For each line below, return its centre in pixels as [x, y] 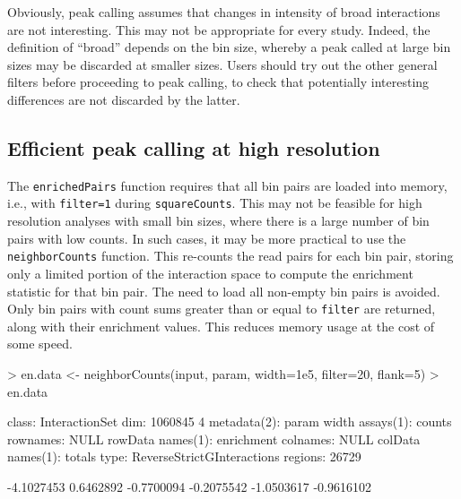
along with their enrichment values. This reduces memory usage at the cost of [221, 326]
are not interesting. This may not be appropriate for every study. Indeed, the [219, 29]
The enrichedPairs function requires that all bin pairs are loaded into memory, [227, 185]
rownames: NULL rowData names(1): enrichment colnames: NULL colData [214, 439]
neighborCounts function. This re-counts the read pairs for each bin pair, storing [230, 256]
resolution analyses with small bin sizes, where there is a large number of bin [218, 221]
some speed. [40, 344]
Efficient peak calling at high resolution [194, 147]
